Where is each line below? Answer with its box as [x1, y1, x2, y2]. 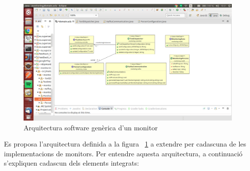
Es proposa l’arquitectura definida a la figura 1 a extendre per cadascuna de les [4, 139, 247, 149]
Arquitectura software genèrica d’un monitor [24, 122, 158, 132]
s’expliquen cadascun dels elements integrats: [4, 158, 139, 168]
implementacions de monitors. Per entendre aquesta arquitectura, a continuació [4, 148, 243, 158]
